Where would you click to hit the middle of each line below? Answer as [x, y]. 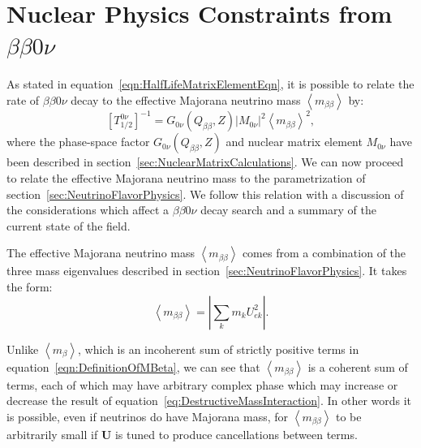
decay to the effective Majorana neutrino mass [186, 99]
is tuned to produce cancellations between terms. [236, 434]
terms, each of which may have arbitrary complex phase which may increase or [202, 384]
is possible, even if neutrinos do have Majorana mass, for [148, 416]
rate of [23, 99]
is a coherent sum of [358, 366]
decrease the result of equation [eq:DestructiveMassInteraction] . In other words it [209, 401]
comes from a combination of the [324, 253]
